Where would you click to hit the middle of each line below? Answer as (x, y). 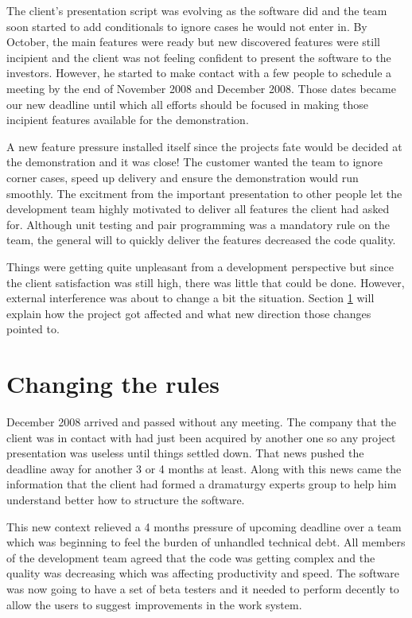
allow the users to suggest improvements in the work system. (154, 604)
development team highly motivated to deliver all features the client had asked (198, 209)
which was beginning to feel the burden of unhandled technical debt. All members (206, 542)
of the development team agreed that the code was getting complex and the (191, 557)
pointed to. (33, 329)
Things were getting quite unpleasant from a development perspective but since (200, 266)
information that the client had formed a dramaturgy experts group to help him (202, 484)
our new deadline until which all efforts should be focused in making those (188, 104)
